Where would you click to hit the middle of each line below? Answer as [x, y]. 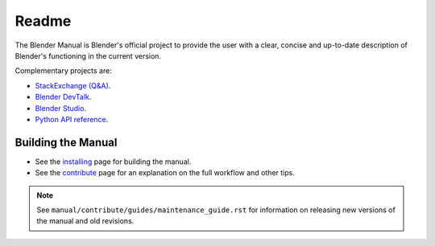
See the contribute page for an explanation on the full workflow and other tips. [165, 173]
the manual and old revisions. [85, 221]
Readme [43, 21]
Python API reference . [72, 119]
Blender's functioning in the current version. [88, 55]
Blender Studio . [61, 108]
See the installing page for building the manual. [113, 162]
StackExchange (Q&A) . [73, 85]
